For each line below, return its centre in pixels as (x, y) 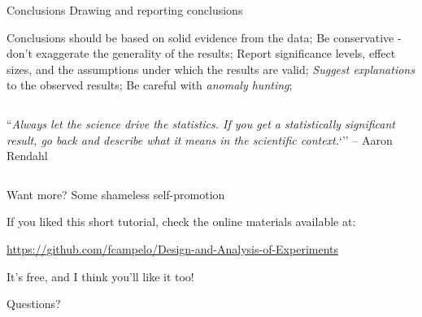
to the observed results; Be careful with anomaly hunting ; (150, 85)
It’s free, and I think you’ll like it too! (100, 276)
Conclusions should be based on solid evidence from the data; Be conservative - (204, 37)
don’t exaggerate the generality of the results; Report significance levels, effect (201, 53)
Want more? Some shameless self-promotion (116, 194)
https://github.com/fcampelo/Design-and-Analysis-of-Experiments (173, 248)
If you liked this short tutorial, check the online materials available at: (181, 221)
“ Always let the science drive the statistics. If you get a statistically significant (201, 123)
